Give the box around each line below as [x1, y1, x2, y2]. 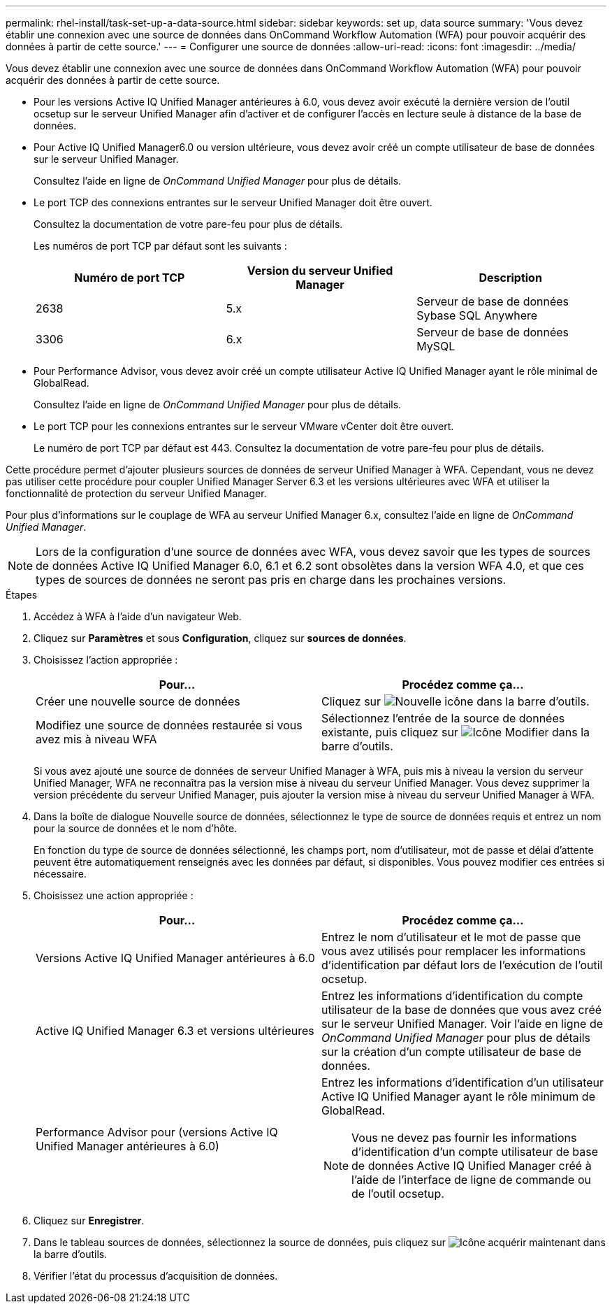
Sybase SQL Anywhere [416, 308, 538, 322]
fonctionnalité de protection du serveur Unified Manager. [6, 487, 267, 499]
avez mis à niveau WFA [36, 732, 157, 746]
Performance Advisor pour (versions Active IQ [36, 1125, 278, 1139]
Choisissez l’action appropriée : [34, 654, 178, 666]
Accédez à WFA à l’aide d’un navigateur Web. [34, 610, 242, 622]
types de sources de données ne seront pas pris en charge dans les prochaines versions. [36, 573, 507, 587]
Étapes [6, 589, 38, 601]
